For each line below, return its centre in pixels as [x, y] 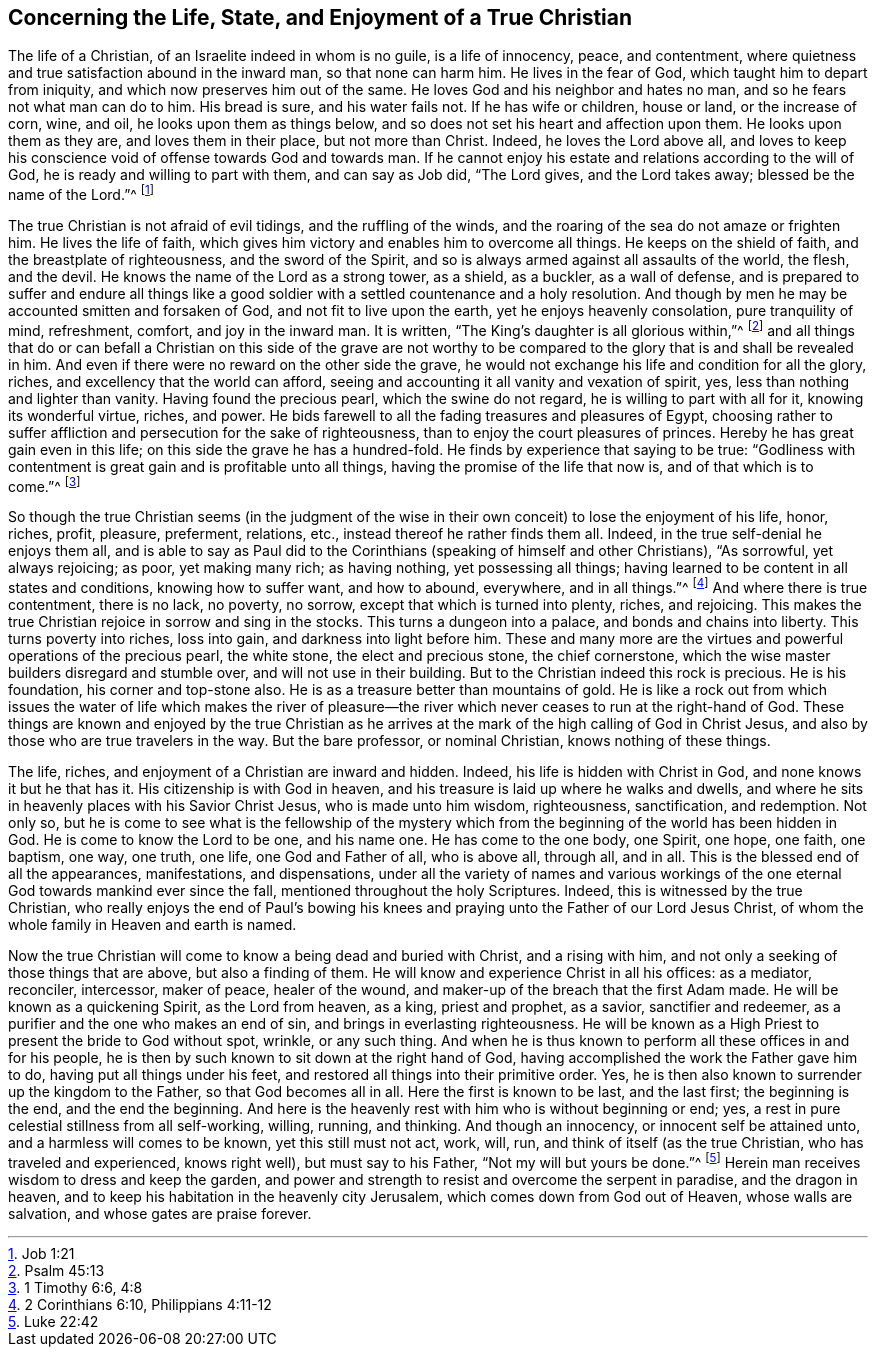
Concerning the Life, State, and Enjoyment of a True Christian [320, 17]
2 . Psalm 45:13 [56, 1270]
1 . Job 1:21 [41, 1253]
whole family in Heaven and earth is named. [152, 925]
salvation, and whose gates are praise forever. [160, 1213]
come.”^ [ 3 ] [44, 484]
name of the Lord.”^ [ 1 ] [81, 193]
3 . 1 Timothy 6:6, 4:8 [75, 1287]
